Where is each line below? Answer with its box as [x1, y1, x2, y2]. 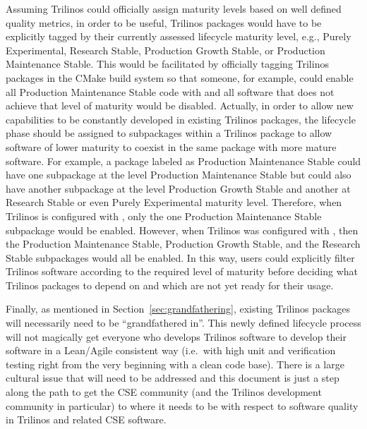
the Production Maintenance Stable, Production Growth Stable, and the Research [6, 236, 361, 251]
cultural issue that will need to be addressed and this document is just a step [6, 370, 339, 385]
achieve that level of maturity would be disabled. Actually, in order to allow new [6, 98, 354, 113]
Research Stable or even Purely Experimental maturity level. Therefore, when [6, 195, 342, 210]
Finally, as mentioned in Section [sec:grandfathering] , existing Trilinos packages [6, 301, 351, 316]
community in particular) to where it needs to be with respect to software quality [6, 398, 359, 413]
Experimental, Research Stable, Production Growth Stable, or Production [6, 42, 325, 57]
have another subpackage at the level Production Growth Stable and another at [6, 181, 351, 195]
